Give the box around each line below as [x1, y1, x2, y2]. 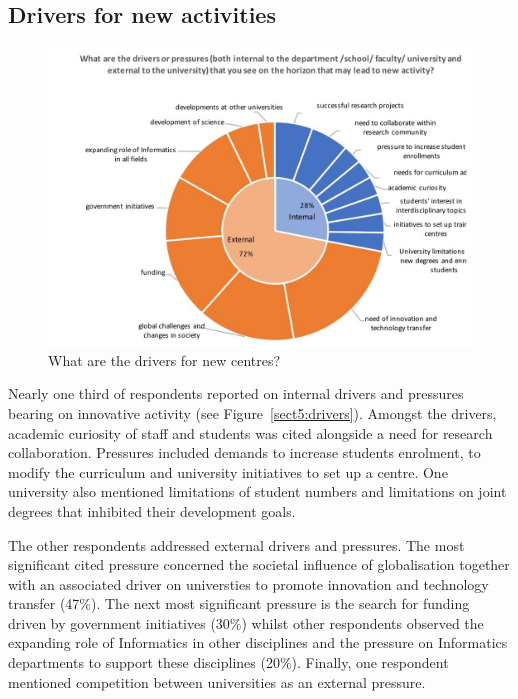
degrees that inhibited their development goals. [8, 500, 296, 521]
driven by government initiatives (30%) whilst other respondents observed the [8, 612, 484, 633]
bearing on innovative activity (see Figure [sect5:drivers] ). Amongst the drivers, [8, 402, 497, 423]
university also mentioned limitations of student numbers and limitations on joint [8, 481, 507, 502]
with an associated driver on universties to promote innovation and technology [8, 573, 489, 594]
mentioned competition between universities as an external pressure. [8, 671, 426, 692]
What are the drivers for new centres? [48, 349, 281, 370]
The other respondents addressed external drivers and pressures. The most [8, 534, 465, 555]
